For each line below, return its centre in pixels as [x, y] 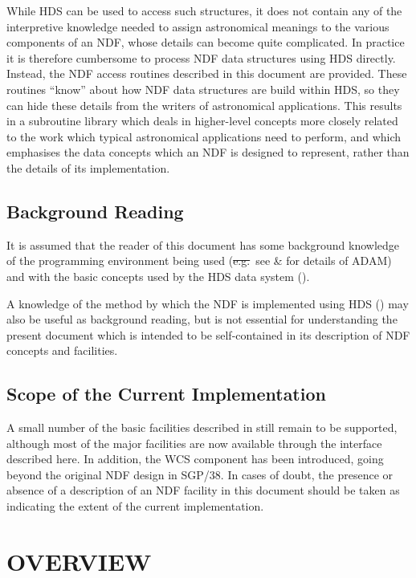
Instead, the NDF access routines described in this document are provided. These [207, 73]
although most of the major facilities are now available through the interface [194, 443]
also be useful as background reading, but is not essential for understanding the [202, 319]
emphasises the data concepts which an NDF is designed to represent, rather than [208, 152]
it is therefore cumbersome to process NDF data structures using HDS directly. [201, 57]
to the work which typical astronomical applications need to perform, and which [204, 136]
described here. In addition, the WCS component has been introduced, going [195, 459]
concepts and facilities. [62, 350]
